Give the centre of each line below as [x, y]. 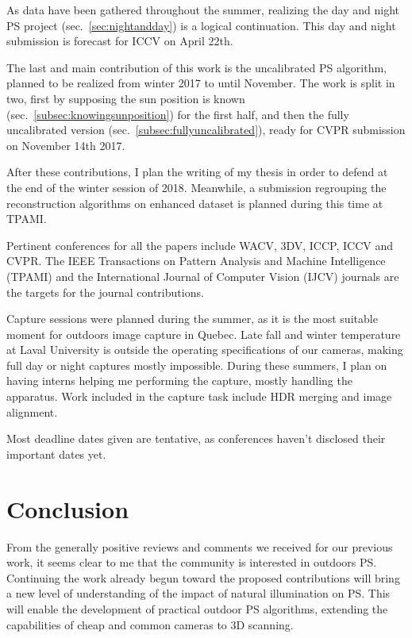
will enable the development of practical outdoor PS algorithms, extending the [197, 608]
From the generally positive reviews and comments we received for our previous [200, 546]
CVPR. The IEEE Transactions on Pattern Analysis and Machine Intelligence [196, 261]
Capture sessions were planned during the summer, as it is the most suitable [192, 319]
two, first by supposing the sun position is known [126, 98]
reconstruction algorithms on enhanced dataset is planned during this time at [195, 203]
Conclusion [68, 508]
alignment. [32, 411]
